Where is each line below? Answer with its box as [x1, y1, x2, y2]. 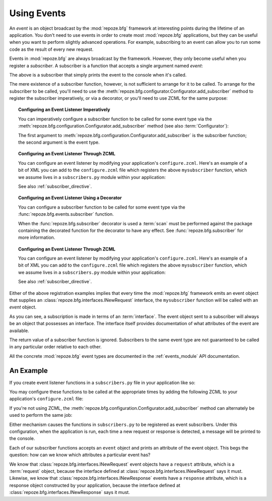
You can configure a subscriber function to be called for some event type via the [18, 204, 186, 210]
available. [9, 328, 30, 334]
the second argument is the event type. [18, 139, 100, 146]
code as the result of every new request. [9, 46, 94, 52]
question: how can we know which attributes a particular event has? [9, 452, 151, 458]
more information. [18, 234, 55, 240]
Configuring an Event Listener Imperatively [18, 106, 110, 113]
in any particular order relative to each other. [9, 344, 102, 350]
